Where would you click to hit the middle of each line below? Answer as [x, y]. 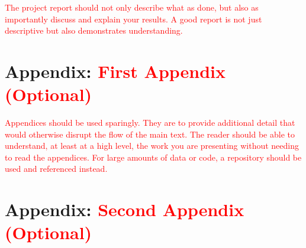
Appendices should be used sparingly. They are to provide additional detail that [150, 123]
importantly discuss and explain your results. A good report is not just [133, 19]
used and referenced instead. [56, 169]
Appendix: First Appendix [115, 71]
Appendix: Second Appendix [125, 209]
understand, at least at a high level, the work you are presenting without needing [152, 146]
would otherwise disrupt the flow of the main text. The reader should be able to [150, 134]
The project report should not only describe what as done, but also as [132, 7]
